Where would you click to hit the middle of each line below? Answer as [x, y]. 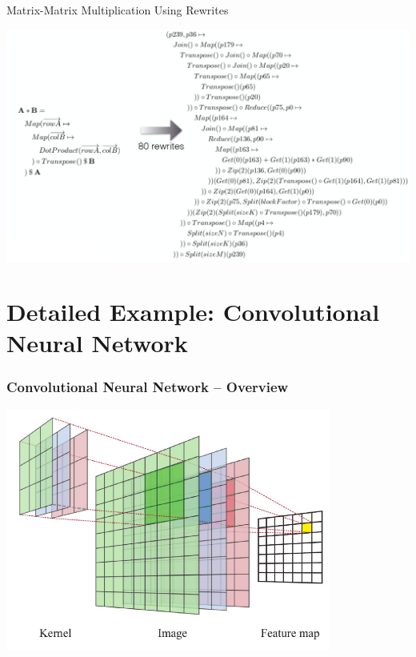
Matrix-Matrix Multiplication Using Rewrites [118, 10]
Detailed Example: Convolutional [193, 312]
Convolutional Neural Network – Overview [148, 386]
